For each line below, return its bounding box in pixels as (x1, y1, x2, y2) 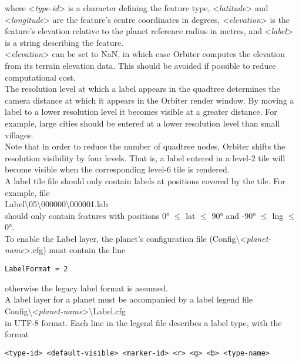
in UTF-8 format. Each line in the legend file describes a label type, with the (5, 316, 282, 328)
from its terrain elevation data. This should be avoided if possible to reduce (5, 59, 276, 71)
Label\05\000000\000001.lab (5, 198, 108, 210)
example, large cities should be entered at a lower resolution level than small (5, 117, 280, 129)
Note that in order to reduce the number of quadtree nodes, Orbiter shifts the (5, 140, 285, 152)
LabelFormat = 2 (5, 265, 68, 274)
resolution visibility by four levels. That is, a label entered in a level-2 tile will (5, 151, 285, 164)
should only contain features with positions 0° (5, 209, 170, 221)
